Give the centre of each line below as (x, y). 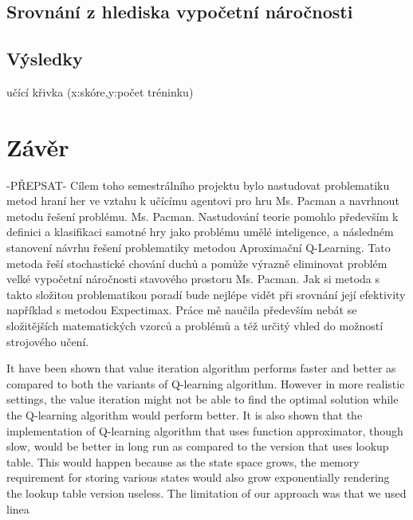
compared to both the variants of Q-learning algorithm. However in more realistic (206, 383)
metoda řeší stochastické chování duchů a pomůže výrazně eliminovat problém (197, 263)
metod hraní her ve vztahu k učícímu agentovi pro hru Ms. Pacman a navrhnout (203, 201)
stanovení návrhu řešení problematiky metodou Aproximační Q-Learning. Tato (199, 248)
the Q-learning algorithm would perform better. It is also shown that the (185, 415)
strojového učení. (48, 341)
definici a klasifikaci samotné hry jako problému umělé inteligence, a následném (200, 232)
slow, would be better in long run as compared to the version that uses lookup (198, 446)
